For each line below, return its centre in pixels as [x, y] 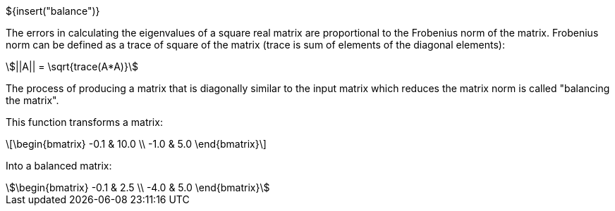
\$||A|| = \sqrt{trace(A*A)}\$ [72, 66]
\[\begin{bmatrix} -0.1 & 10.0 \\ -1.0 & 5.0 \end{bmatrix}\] [136, 144]
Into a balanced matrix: [59, 166]
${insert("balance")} [53, 11]
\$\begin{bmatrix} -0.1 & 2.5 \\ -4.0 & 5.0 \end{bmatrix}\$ [138, 187]
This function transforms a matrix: [84, 122]
